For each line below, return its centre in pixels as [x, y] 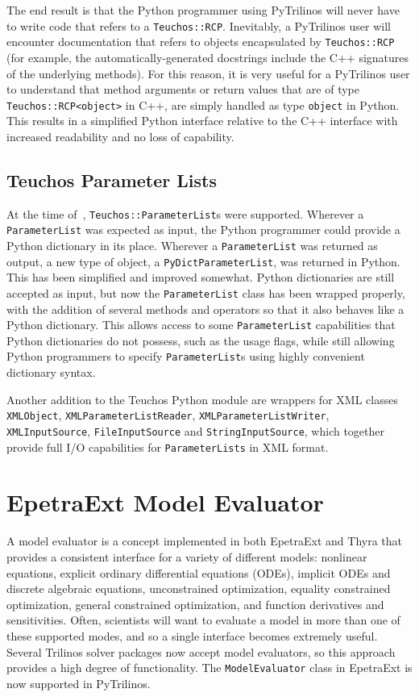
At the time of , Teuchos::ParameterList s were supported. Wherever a [185, 213]
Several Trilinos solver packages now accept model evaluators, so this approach [201, 651]
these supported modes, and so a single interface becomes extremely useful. [192, 635]
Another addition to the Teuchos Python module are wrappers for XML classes [202, 399]
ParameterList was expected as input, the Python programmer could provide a [203, 230]
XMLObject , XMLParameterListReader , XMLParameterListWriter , [168, 415]
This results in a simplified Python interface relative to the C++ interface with [202, 121]
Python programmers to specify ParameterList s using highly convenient [186, 356]
